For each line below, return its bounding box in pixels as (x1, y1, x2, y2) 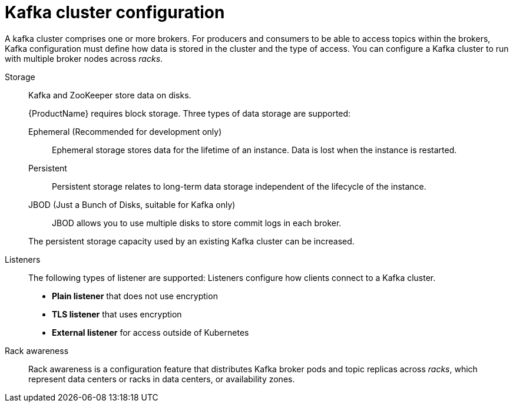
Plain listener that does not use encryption (52, 290, 218, 301)
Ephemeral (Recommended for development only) (28, 126, 222, 137)
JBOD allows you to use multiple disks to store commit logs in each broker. (52, 217, 342, 228)
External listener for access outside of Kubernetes (52, 327, 249, 337)
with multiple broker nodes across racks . (5, 53, 163, 64)
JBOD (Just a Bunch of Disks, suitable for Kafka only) (28, 199, 236, 210)
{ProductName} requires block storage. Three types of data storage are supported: (28, 108, 351, 118)
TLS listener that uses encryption (52, 309, 182, 319)
